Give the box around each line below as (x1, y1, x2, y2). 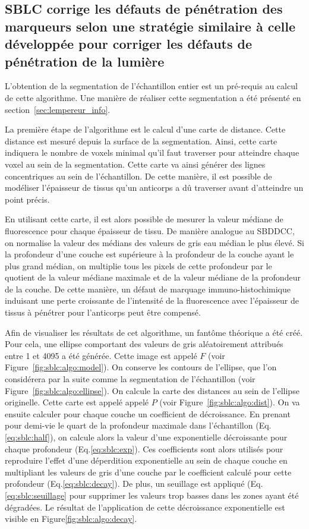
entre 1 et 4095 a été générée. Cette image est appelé (5, 349, 197, 361)
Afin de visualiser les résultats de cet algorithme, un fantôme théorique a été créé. (5, 326, 303, 338)
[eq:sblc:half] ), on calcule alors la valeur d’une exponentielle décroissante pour (5, 431, 288, 443)
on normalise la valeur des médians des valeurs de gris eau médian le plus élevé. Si (5, 236, 304, 248)
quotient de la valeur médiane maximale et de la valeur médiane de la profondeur (5, 271, 301, 284)
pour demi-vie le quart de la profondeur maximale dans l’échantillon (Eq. (5, 419, 272, 432)
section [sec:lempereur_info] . (5, 103, 111, 115)
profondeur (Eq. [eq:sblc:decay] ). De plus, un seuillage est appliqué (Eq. (5, 477, 263, 490)
